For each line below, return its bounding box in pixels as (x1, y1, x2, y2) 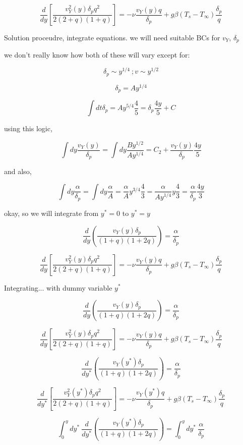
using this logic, (4, 123, 52, 134)
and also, (4, 166, 32, 177)
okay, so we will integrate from (4, 207, 99, 218)
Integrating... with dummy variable (4, 282, 112, 293)
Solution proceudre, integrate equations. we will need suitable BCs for (4, 32, 220, 42)
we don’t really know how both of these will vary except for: (4, 49, 190, 60)
